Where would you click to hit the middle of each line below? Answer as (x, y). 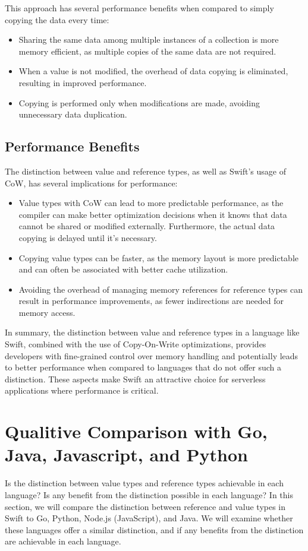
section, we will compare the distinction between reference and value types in (145, 506)
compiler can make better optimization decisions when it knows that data (153, 214)
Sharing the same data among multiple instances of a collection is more (149, 39)
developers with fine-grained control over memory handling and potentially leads (152, 355)
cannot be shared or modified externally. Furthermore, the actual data (147, 226)
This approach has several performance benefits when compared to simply (139, 8)
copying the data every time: (57, 19)
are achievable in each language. (63, 541)
